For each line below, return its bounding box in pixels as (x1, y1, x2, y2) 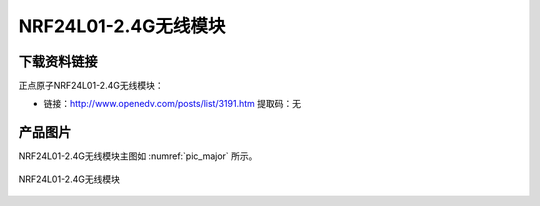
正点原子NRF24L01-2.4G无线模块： (18, 80, 164, 92)
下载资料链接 (18, 53, 98, 70)
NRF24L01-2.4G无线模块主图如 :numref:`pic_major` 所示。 (18, 150, 258, 162)
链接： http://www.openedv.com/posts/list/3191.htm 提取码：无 (43, 98, 302, 110)
